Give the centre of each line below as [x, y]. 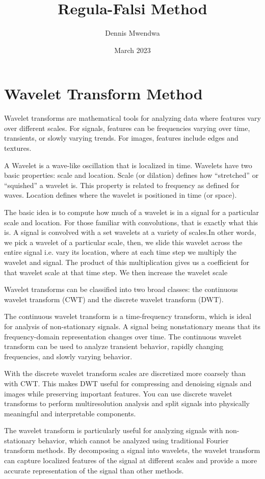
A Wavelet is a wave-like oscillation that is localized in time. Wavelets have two [128, 165]
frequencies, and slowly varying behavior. [68, 356]
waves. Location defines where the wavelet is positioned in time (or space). [121, 195]
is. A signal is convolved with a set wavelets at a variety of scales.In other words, [130, 232]
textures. [18, 148]
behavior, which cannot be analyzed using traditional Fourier [133, 440]
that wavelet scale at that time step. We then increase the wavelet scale [116, 272]
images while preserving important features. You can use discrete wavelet [118, 393]
